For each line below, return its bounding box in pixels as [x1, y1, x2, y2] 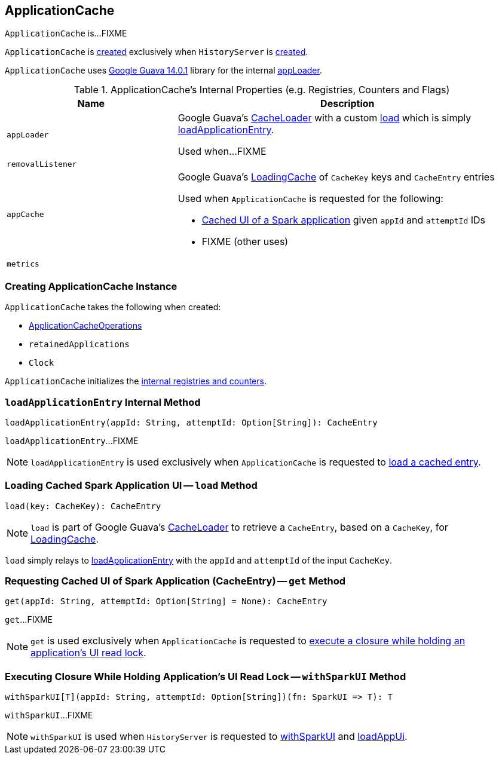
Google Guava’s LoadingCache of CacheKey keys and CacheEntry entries [177, 171, 495, 183]
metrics [7, 259, 39, 269]
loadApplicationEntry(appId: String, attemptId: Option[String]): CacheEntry [5, 417, 378, 427]
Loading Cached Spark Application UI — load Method [5, 479, 258, 492]
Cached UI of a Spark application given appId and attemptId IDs [201, 214, 486, 227]
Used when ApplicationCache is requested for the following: [177, 192, 443, 205]
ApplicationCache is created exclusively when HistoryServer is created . [5, 47, 308, 57]
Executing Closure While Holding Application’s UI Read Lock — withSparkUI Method [5, 670, 406, 683]
